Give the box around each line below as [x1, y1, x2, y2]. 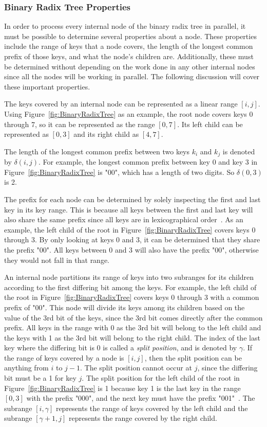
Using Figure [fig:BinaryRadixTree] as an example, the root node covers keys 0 [4, 108, 253, 119]
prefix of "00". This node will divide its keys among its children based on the [4, 301, 245, 312]
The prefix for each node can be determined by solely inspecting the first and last [4, 193, 261, 204]
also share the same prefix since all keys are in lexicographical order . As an [4, 214, 243, 225]
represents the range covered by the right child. [68, 413, 217, 423]
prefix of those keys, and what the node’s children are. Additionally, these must [4, 51, 254, 61]
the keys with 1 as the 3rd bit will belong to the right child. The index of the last [4, 332, 260, 343]
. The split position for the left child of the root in [82, 372, 240, 383]
